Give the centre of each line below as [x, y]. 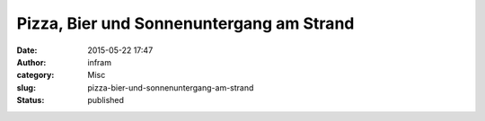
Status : [31, 100]
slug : [26, 87]
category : [35, 75]
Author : [31, 62]
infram [100, 62]
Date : [27, 50]
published [106, 100]
